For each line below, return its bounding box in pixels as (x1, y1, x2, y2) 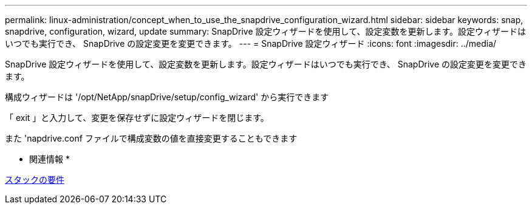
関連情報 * (29, 154, 70, 164)
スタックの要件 (5, 174, 64, 185)
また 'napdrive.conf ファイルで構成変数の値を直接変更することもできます (5, 133, 298, 143)
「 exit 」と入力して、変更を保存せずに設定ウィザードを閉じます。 (5, 112, 269, 123)
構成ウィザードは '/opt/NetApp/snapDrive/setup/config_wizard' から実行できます (5, 92, 329, 102)
